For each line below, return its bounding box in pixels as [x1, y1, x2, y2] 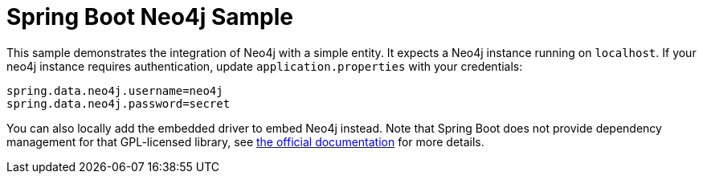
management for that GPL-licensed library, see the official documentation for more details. [6, 134, 484, 149]
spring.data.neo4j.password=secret [6, 96, 231, 110]
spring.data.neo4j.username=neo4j [6, 84, 223, 97]
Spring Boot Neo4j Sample [6, 3, 294, 31]
